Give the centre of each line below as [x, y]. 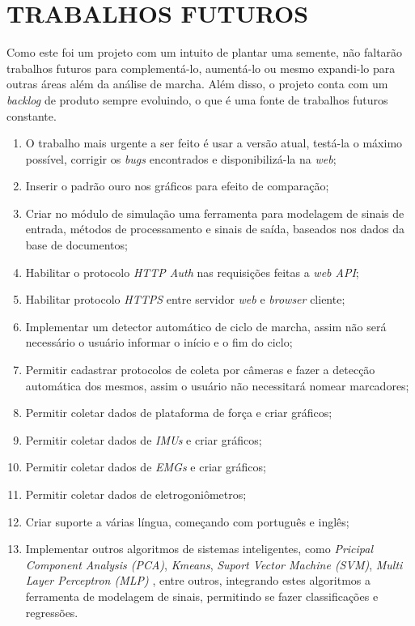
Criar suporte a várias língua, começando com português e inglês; [187, 521]
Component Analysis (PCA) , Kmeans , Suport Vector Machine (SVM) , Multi [214, 564]
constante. [32, 115]
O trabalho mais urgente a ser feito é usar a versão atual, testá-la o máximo [214, 143]
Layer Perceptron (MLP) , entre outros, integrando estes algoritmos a [198, 580]
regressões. [52, 612]
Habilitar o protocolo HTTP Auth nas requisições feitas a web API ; [192, 272]
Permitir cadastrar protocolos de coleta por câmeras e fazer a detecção [200, 370]
